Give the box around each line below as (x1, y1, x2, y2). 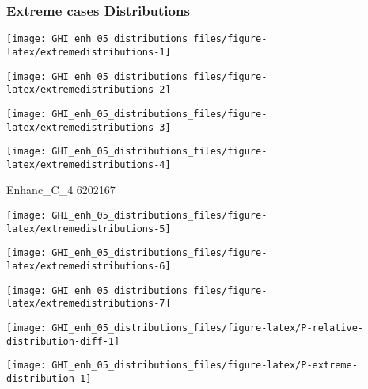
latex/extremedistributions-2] (6, 84, 171, 96)
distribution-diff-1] (6, 335, 120, 347)
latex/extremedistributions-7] (6, 298, 171, 310)
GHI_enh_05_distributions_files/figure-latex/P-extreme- (51, 360, 358, 372)
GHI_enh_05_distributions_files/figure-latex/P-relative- (51, 322, 364, 334)
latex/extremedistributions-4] (6, 158, 171, 170)
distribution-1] (6, 372, 92, 384)
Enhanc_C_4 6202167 (6, 181, 116, 198)
